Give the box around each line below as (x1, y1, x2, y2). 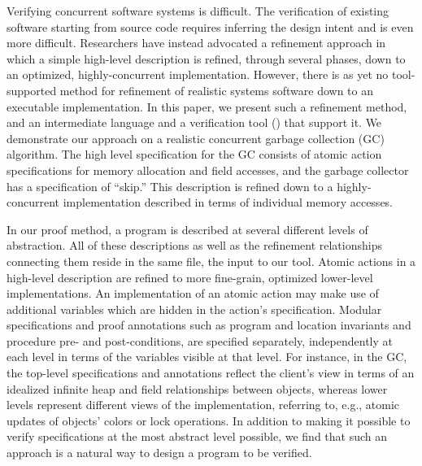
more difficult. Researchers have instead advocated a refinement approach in (7, 34, 386, 51)
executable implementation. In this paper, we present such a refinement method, (7, 98, 407, 115)
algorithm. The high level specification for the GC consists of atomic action (7, 146, 382, 163)
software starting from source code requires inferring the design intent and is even (7, 18, 414, 35)
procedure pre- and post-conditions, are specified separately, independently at (7, 332, 393, 349)
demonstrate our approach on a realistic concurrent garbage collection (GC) (7, 129, 385, 146)
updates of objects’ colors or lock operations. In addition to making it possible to (7, 412, 411, 429)
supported (7, 81, 57, 98)
